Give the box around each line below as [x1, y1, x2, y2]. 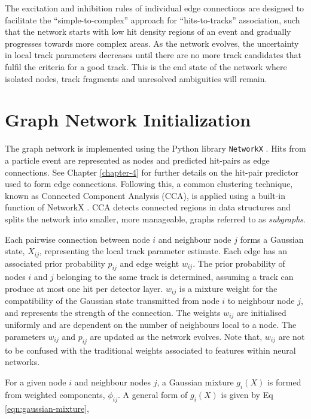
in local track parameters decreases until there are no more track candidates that [5, 49, 302, 61]
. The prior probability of [193, 257, 285, 269]
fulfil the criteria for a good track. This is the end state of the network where [5, 60, 287, 73]
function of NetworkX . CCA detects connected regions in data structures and [5, 201, 291, 213]
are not [278, 330, 305, 343]
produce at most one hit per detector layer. [5, 282, 163, 294]
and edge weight [120, 257, 179, 269]
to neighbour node [227, 294, 295, 307]
